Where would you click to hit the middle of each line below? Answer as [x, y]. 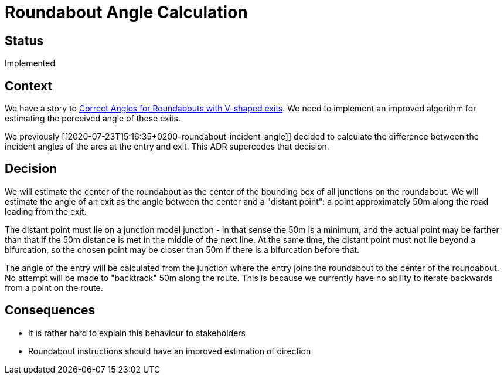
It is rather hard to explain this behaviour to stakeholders [137, 333]
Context [29, 86]
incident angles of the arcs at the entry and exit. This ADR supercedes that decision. [167, 147]
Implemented [30, 63]
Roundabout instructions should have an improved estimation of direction [170, 351]
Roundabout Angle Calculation [126, 12]
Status [24, 40]
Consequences [50, 310]
